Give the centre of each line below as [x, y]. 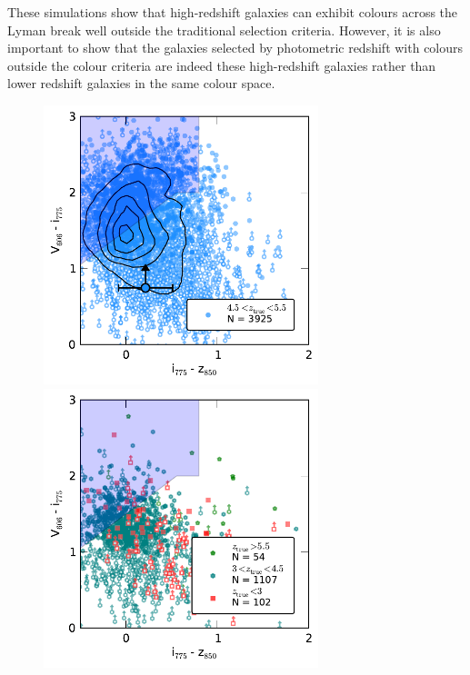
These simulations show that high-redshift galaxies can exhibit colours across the [233, 12]
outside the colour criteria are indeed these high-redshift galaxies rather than [222, 65]
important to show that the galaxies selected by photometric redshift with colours [235, 48]
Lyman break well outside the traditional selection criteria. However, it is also [224, 30]
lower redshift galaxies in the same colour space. [141, 83]
